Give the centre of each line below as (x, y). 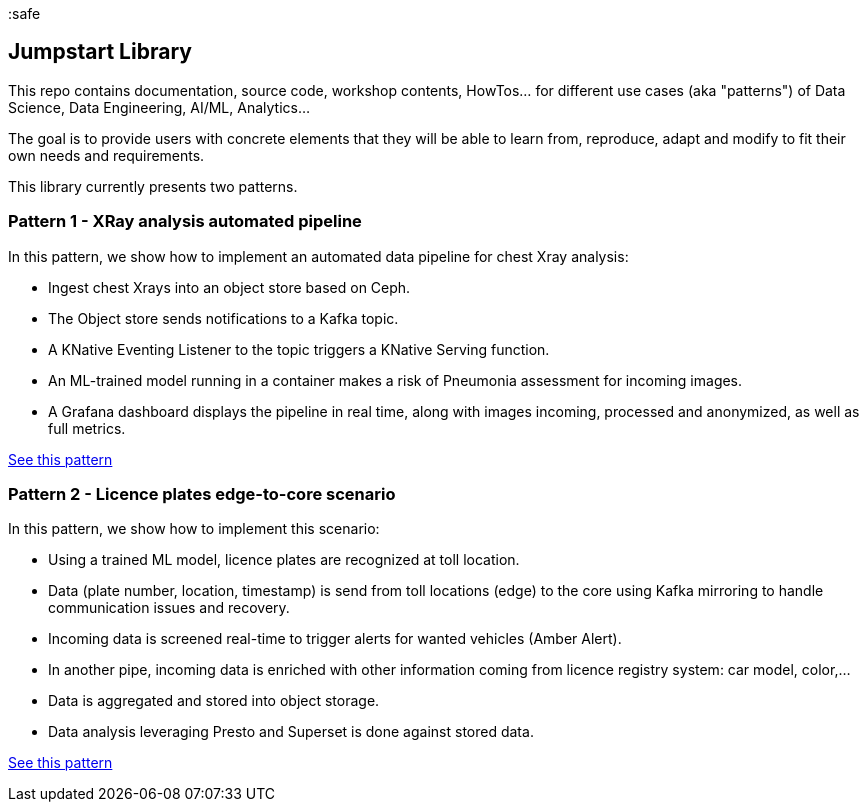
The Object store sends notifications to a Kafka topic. (223, 318)
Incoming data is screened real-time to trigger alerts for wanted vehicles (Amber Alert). (335, 639)
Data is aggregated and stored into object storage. (214, 701)
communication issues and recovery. (169, 608)
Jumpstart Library (100, 52)
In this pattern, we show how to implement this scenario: (194, 529)
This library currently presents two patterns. (153, 186)
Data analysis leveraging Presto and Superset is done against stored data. (291, 732)
